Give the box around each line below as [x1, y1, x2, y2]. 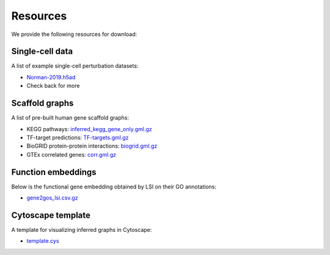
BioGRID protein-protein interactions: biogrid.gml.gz [26, 142, 158, 149]
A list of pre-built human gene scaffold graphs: [11, 114, 130, 121]
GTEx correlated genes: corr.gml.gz [26, 151, 116, 158]
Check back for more [26, 82, 80, 90]
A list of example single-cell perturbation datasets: [11, 62, 139, 70]
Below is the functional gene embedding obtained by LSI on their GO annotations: [11, 183, 217, 190]
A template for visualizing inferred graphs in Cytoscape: [11, 226, 152, 233]
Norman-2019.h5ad [26, 73, 76, 81]
